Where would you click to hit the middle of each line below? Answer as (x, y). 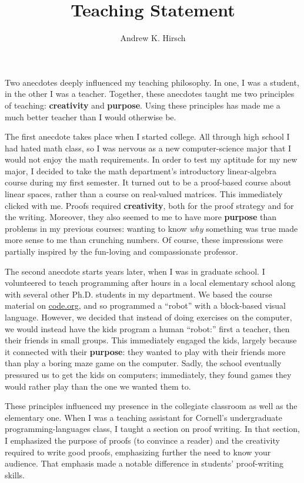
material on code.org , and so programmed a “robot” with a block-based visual (146, 305)
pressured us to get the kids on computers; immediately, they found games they (148, 374)
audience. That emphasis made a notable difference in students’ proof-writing (144, 463)
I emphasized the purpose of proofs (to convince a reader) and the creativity (142, 440)
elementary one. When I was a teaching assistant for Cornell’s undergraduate (143, 417)
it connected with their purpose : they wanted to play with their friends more (145, 351)
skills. (15, 474)
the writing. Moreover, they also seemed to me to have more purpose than (141, 217)
